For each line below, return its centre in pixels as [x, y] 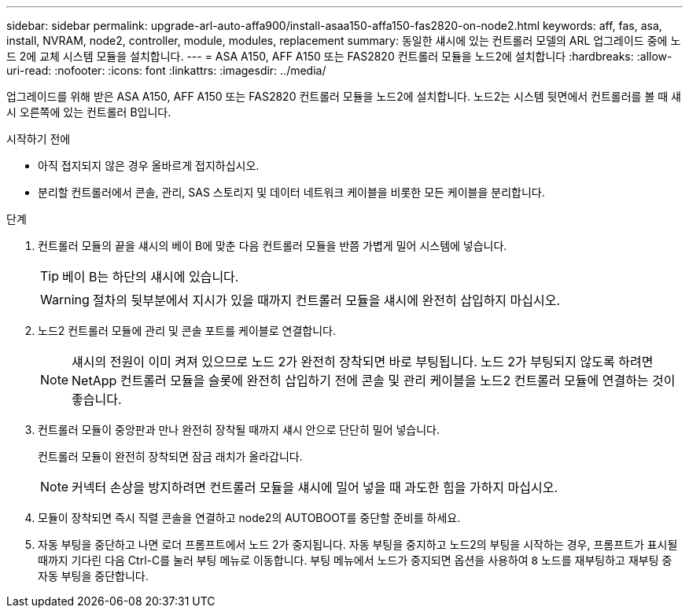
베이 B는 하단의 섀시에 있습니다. [151, 277]
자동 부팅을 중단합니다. [93, 576]
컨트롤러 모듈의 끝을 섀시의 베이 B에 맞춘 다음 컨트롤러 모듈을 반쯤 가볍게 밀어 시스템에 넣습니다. [273, 246]
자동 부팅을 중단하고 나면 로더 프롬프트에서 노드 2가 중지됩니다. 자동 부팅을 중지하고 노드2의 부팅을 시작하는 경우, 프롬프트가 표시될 [358, 544]
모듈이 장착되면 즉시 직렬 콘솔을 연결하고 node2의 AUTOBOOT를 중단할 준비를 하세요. [249, 518]
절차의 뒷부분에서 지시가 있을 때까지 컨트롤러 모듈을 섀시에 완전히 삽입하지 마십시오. [326, 300]
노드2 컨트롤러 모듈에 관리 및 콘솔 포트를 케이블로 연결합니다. [187, 331]
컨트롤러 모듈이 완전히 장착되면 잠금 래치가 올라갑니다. [170, 456]
